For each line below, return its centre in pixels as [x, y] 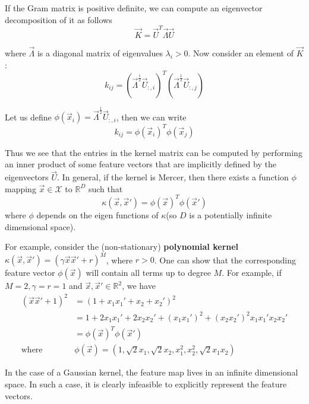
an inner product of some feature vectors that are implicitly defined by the [141, 164]
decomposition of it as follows [59, 19]
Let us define [28, 117]
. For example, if [252, 273]
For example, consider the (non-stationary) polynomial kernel [122, 246]
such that [105, 188]
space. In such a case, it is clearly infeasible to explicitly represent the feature [146, 384]
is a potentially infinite [231, 214]
